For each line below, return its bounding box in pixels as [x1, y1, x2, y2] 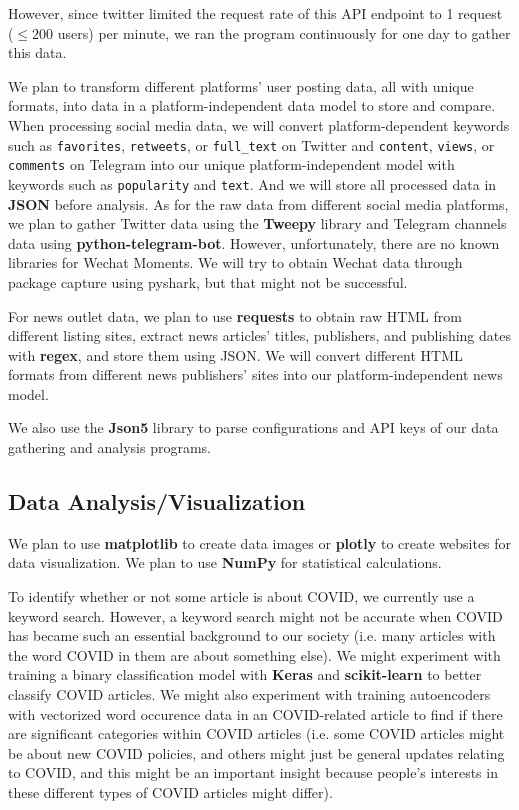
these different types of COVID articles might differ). [8, 781, 333, 802]
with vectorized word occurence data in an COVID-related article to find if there [8, 703, 503, 724]
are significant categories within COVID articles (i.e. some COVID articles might [8, 723, 505, 744]
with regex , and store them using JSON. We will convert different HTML [8, 344, 463, 365]
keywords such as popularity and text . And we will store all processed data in [8, 173, 497, 194]
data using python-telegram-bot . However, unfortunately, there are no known [8, 232, 500, 253]
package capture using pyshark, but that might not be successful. [8, 271, 408, 292]
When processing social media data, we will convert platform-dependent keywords [8, 114, 510, 135]
